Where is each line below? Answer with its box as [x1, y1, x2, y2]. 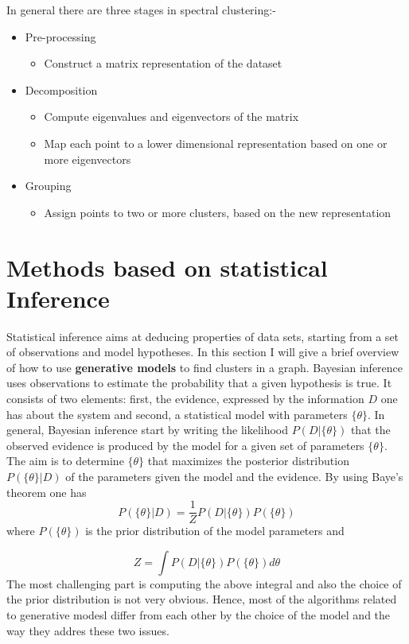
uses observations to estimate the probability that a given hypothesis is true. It [6, 374, 392, 391]
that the [350, 421, 391, 438]
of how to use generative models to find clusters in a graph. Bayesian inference [6, 359, 403, 375]
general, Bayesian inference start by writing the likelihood [6, 421, 289, 438]
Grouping [25, 177, 72, 194]
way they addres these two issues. [6, 622, 169, 638]
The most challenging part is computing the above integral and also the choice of [6, 575, 402, 592]
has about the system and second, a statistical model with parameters [6, 405, 348, 422]
